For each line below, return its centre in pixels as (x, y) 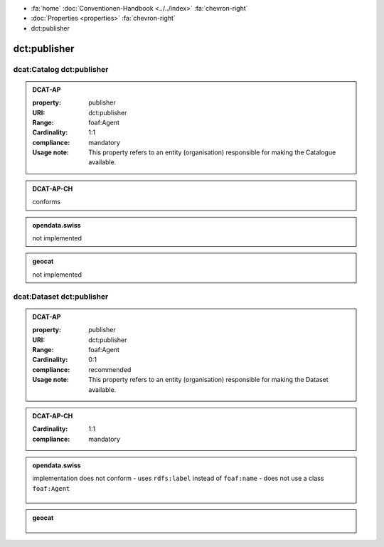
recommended (110, 369)
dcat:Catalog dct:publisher (61, 69)
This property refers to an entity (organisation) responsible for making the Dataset (208, 380)
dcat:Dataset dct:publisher (61, 297)
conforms (46, 202)
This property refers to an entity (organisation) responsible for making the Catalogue (212, 152)
